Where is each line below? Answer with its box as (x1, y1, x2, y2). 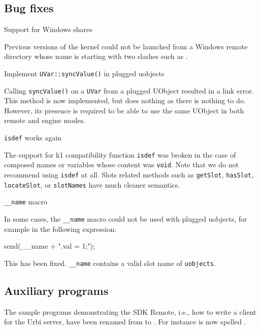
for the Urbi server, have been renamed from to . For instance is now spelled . (4, 316, 246, 327)
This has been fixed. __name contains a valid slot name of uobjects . (4, 257, 216, 268)
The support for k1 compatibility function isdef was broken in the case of (4, 149, 236, 160)
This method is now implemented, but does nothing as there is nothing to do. (4, 95, 246, 106)
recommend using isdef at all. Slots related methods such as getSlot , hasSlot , (4, 169, 254, 180)
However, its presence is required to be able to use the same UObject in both (4, 105, 244, 115)
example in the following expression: (4, 223, 117, 234)
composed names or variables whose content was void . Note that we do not (4, 159, 239, 170)
